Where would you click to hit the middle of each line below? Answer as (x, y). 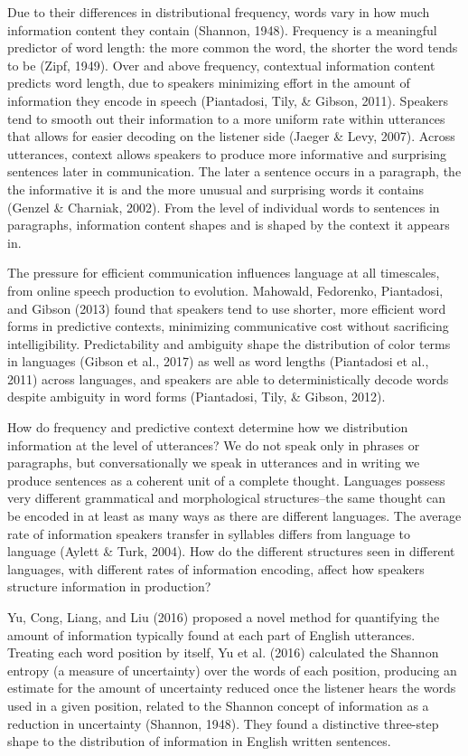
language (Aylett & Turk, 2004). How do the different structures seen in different (231, 551)
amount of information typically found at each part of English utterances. (211, 634)
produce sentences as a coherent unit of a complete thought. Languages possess (226, 480)
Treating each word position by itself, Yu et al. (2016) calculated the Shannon (223, 652)
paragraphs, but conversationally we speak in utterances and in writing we (214, 463)
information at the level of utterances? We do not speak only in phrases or (214, 444)
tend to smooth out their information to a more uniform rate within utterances (226, 118)
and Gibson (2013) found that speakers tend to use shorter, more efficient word (227, 308)
